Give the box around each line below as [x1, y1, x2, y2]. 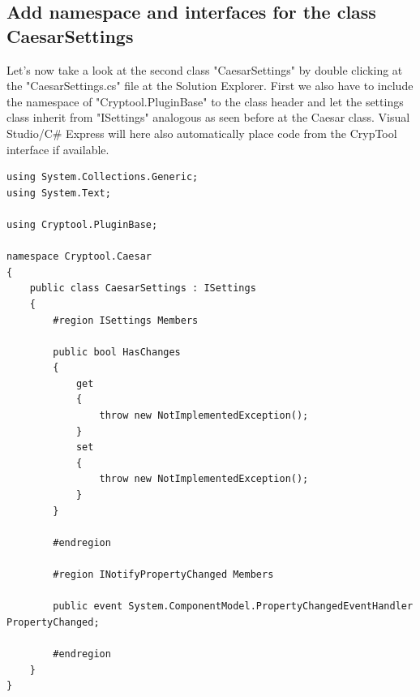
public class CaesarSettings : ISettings [29, 282, 256, 295]
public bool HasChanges [53, 346, 181, 358]
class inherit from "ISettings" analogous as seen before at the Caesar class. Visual [6, 109, 410, 126]
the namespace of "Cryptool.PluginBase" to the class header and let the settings [6, 93, 404, 110]
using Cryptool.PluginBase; [6, 218, 158, 230]
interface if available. [6, 140, 109, 157]
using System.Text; [6, 187, 111, 199]
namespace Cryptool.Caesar [6, 251, 152, 263]
